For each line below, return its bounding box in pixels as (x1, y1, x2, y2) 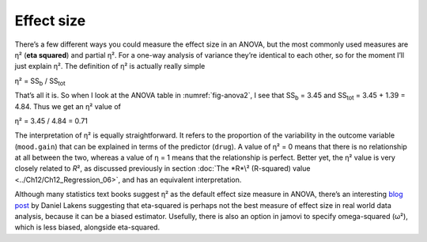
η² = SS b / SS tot (14, 76, 66, 87)
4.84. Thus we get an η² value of (14, 101, 122, 111)
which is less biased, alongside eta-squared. (14, 222, 161, 233)
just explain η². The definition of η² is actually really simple (14, 62, 206, 71)
